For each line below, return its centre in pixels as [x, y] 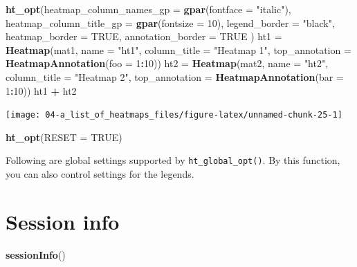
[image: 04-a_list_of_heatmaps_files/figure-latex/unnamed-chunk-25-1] [174, 115]
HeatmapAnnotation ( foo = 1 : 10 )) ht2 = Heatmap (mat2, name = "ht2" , [167, 63]
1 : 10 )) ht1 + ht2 [41, 90]
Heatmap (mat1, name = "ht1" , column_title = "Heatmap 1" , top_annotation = [178, 49]
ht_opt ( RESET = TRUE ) [64, 137]
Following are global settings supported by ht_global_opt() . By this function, [173, 160]
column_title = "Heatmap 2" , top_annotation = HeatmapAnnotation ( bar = [175, 76]
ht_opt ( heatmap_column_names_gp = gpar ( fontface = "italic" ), [148, 9]
